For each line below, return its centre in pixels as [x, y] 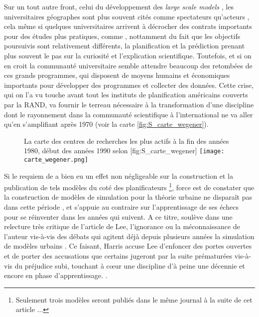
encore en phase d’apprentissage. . [56, 275]
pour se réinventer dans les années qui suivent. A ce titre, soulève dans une [118, 216]
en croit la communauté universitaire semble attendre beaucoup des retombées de [128, 65]
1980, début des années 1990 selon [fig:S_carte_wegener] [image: [124, 151]
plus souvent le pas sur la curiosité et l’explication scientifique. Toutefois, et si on [128, 55]
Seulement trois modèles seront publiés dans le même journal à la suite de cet [134, 299]
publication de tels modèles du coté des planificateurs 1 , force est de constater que [129, 186]
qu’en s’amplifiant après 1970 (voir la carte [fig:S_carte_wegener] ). [106, 124]
